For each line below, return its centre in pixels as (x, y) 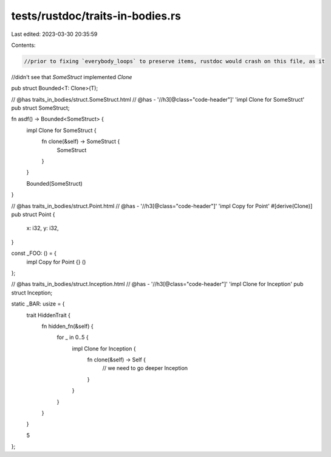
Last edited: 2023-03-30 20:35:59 (54, 34)
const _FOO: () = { (34, 253)
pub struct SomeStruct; (40, 108)
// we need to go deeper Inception (145, 368)
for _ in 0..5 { (73, 337)
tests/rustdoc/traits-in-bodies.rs (96, 16)
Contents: (23, 45)
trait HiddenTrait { (49, 315)
